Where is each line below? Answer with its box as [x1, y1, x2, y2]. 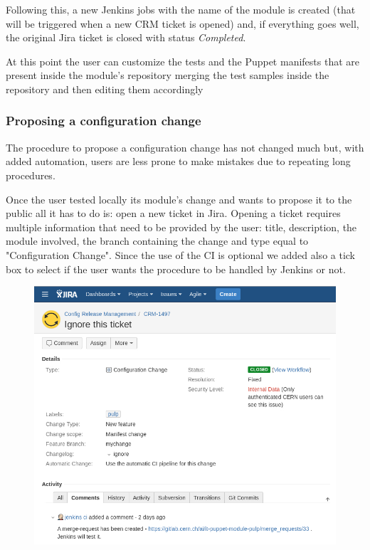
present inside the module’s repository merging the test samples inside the [6, 68, 329, 83]
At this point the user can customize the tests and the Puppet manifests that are [6, 53, 359, 68]
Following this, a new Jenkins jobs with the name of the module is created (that [6, 2, 356, 16]
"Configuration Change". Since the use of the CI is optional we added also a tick [6, 247, 356, 262]
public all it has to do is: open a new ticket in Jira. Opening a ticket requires [6, 206, 341, 221]
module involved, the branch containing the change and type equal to [6, 233, 309, 248]
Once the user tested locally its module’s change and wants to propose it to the [6, 191, 352, 206]
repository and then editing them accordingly [6, 81, 203, 96]
